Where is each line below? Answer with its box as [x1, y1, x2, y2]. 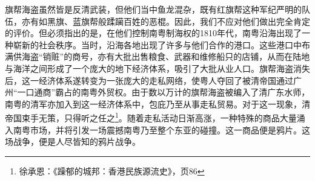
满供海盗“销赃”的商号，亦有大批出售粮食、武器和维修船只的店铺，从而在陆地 [5, 50, 310, 63]
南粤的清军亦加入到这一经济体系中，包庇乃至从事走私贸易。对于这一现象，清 [5, 97, 310, 110]
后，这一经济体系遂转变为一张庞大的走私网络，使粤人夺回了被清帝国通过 [5, 74, 293, 86]
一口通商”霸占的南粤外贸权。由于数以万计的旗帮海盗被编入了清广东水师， [17, 86, 310, 98]
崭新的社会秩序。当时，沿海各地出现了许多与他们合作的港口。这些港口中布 [13, 38, 310, 51]
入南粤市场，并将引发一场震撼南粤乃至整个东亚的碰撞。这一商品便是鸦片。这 [5, 123, 310, 136]
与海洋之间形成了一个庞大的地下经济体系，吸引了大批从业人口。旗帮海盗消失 [5, 62, 310, 74]
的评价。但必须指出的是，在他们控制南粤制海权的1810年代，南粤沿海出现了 [5, 27, 302, 39]
